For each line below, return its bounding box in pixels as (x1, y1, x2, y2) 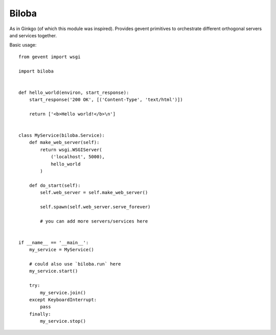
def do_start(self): (29, 182, 81, 188)
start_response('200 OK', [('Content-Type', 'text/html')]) (29, 97, 183, 103)
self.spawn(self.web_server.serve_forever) (40, 204, 151, 209)
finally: (29, 311, 51, 317)
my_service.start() (29, 268, 78, 274)
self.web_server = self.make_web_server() (40, 189, 148, 196)
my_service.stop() (40, 318, 86, 324)
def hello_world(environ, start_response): (18, 89, 129, 95)
